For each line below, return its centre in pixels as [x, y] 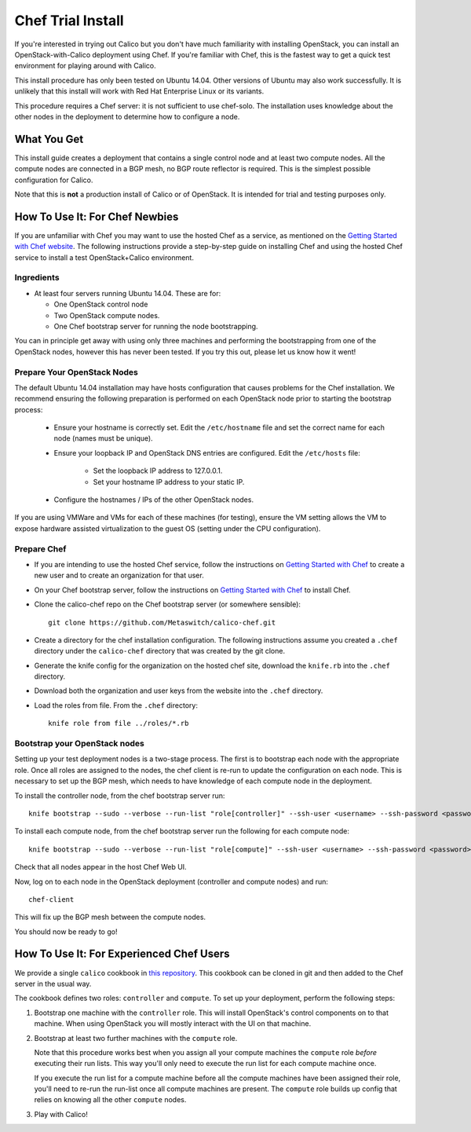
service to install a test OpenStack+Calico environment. [104, 257]
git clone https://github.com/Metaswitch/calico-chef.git [162, 622]
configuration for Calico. [54, 180]
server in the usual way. [53, 984]
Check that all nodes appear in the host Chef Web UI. [101, 867]
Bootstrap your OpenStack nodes [79, 744]
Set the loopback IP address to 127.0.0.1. [158, 471]
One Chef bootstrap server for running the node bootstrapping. [156, 326]
